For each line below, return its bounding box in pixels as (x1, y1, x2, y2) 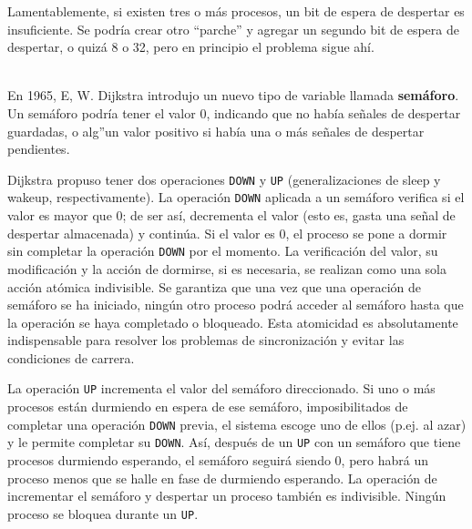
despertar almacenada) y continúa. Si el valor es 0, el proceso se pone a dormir (7, 223, 447, 242)
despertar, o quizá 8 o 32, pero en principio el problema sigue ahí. (7, 37, 375, 56)
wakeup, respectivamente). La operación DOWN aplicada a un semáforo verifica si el (7, 188, 465, 207)
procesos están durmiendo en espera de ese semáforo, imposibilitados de (7, 397, 408, 416)
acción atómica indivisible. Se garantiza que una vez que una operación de (7, 277, 422, 296)
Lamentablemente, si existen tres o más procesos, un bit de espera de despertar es (7, 2, 465, 20)
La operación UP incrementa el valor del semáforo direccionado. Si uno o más (7, 379, 436, 398)
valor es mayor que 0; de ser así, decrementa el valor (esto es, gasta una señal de (7, 206, 456, 225)
